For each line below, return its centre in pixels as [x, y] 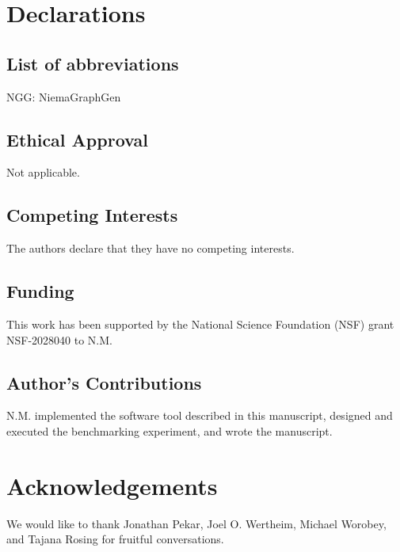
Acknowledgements [112, 485]
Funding [40, 291]
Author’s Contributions [104, 382]
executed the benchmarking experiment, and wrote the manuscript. [170, 430]
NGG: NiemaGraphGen [64, 96]
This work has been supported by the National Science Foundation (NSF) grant [200, 324]
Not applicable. [43, 172]
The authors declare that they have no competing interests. [150, 248]
